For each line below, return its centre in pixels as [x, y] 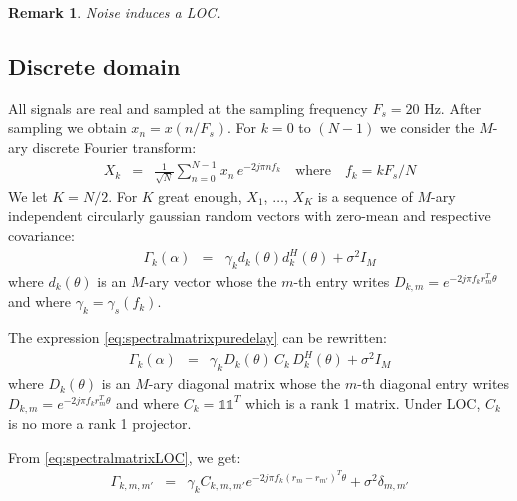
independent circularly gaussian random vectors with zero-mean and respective [249, 215]
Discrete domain [94, 65]
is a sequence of [365, 195]
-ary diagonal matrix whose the [244, 383]
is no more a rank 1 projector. [100, 423]
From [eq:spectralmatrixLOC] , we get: [124, 456]
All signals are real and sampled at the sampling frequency [188, 107]
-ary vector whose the [210, 280]
